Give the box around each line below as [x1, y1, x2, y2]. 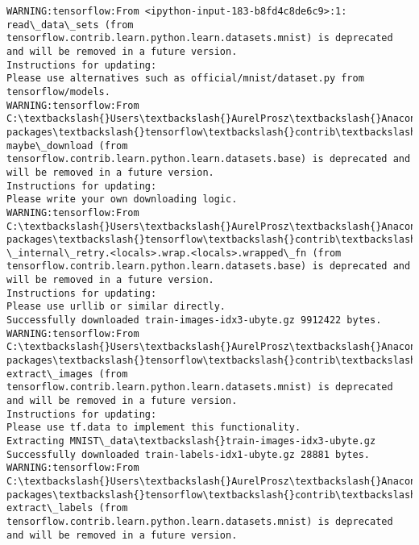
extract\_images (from [6, 368, 128, 380]
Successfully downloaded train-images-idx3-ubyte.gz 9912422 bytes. [6, 314, 382, 327]
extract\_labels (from [6, 502, 128, 514]
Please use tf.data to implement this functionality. [6, 422, 301, 434]
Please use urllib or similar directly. [6, 301, 226, 313]
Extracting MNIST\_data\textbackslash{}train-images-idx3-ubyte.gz [6, 435, 376, 447]
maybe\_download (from [6, 139, 128, 152]
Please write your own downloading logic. [6, 193, 238, 206]
